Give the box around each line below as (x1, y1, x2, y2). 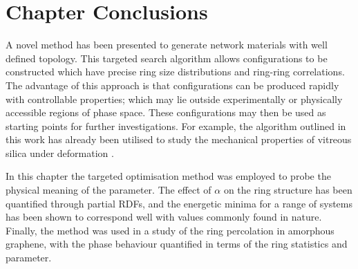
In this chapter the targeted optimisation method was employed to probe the (6, 169, 331, 183)
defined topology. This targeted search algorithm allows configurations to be (6, 50, 328, 65)
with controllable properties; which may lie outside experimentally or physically (6, 91, 343, 106)
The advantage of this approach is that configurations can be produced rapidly (6, 77, 339, 92)
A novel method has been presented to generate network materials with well (6, 37, 328, 52)
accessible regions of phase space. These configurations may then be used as (6, 105, 326, 120)
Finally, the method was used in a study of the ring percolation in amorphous (6, 223, 335, 237)
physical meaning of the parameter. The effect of (6, 183, 211, 197)
